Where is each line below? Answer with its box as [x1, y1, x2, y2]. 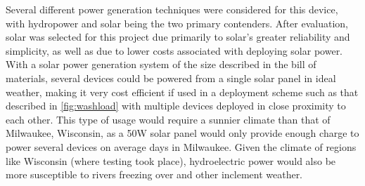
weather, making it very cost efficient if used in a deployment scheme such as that [6, 84, 359, 99]
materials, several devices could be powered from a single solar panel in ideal [6, 70, 336, 85]
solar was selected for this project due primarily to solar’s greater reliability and [6, 29, 350, 44]
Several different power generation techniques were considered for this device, [6, 2, 338, 16]
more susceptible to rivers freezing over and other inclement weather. [6, 167, 303, 182]
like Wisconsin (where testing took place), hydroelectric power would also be [6, 153, 336, 168]
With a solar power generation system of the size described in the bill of [6, 57, 316, 72]
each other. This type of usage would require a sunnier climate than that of [6, 112, 331, 126]
